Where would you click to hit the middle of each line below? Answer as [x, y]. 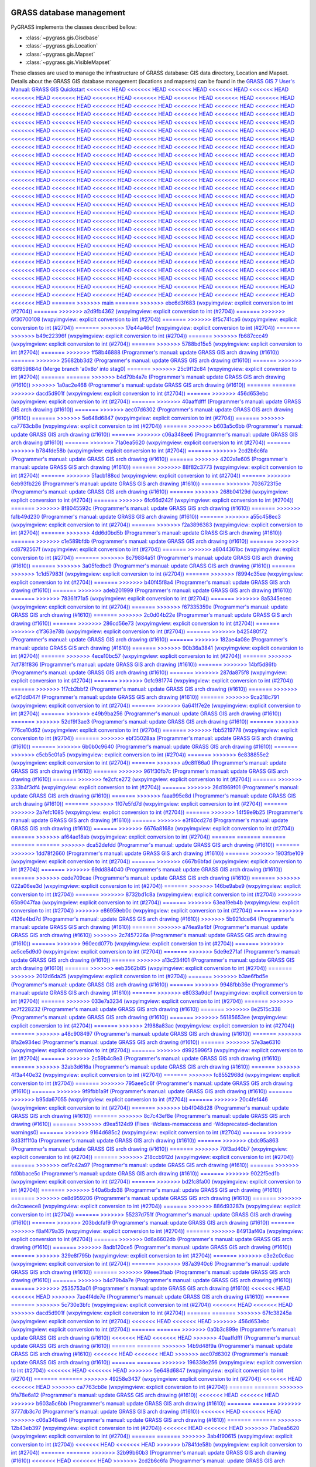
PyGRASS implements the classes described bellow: [74, 27]
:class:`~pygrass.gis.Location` [62, 46]
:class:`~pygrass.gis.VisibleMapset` [68, 62]
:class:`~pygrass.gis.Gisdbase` [62, 38]
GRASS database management [68, 13]
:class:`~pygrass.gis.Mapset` [60, 54]
